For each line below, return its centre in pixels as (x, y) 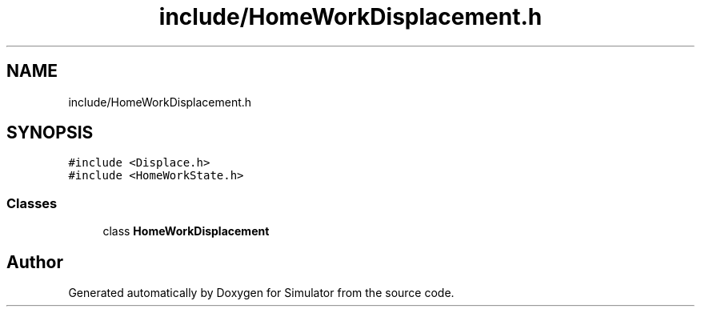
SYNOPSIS (50, 133)
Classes (32, 203)
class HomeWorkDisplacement (186, 231)
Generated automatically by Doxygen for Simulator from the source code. (261, 293)
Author (35, 262)
